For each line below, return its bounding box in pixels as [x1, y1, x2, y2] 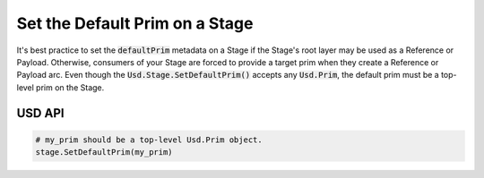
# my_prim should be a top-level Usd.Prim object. [35, 134, 264, 145]
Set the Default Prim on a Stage [16, 13, 254, 33]
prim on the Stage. [36, 81, 105, 93]
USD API [16, 106, 65, 121]
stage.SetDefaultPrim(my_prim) [35, 148, 174, 157]
